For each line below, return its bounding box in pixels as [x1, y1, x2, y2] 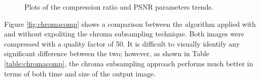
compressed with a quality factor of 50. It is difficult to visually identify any [4, 38, 240, 49]
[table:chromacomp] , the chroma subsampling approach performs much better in [4, 58, 253, 68]
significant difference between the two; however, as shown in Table [4, 48, 210, 59]
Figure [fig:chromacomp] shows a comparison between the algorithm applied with [4, 18, 256, 29]
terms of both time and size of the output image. [4, 68, 156, 78]
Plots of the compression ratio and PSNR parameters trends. [24, 2, 213, 12]
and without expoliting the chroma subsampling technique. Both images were [4, 28, 244, 39]
